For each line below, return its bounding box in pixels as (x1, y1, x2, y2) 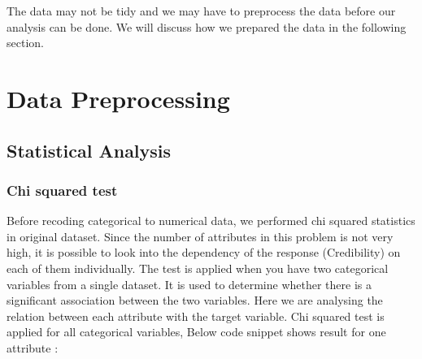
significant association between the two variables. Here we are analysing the (7, 292, 383, 309)
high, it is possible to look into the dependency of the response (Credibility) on (7, 244, 401, 261)
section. (7, 34, 44, 51)
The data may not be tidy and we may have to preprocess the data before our (7, 2, 396, 19)
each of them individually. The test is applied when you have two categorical (7, 259, 389, 276)
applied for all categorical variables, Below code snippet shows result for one (7, 323, 386, 340)
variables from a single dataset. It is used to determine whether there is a (7, 275, 372, 292)
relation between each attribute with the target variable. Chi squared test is (7, 307, 385, 324)
